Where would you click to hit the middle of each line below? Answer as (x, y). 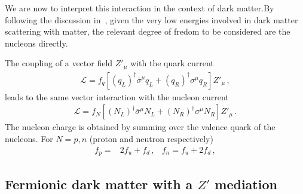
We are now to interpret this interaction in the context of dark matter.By (140, 8)
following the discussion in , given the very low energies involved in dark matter (151, 19)
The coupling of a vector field (59, 63)
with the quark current (172, 63)
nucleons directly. (36, 43)
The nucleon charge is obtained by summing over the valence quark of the (140, 127)
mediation (246, 184)
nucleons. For (29, 139)
